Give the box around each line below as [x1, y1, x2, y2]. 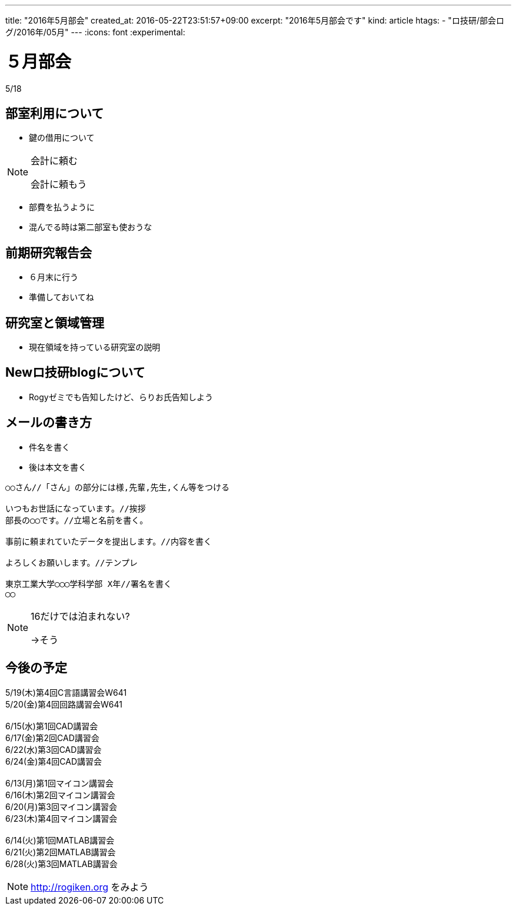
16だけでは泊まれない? [31, 610, 130, 622]
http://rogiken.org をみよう [31, 881, 149, 893]
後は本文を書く [29, 461, 86, 472]
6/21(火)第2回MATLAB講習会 [5, 846, 116, 857]
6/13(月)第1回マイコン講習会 [5, 778, 114, 788]
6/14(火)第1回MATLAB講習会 [5, 835, 115, 845]
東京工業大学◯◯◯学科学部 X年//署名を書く [5, 579, 172, 589]
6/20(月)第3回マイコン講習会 [5, 801, 117, 812]
